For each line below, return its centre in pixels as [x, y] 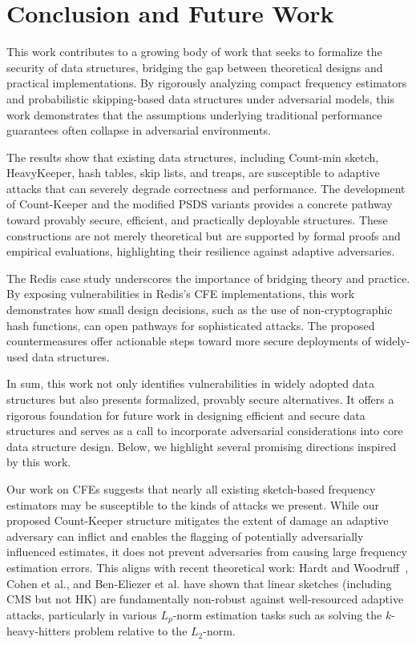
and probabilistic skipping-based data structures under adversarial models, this [200, 98]
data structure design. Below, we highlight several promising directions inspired [202, 446]
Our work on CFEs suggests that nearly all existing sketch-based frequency [191, 488]
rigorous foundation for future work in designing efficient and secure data [186, 415]
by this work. [39, 462]
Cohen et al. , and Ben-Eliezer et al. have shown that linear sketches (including [199, 583]
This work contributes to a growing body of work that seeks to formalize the [194, 52]
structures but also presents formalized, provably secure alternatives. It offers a [200, 399]
